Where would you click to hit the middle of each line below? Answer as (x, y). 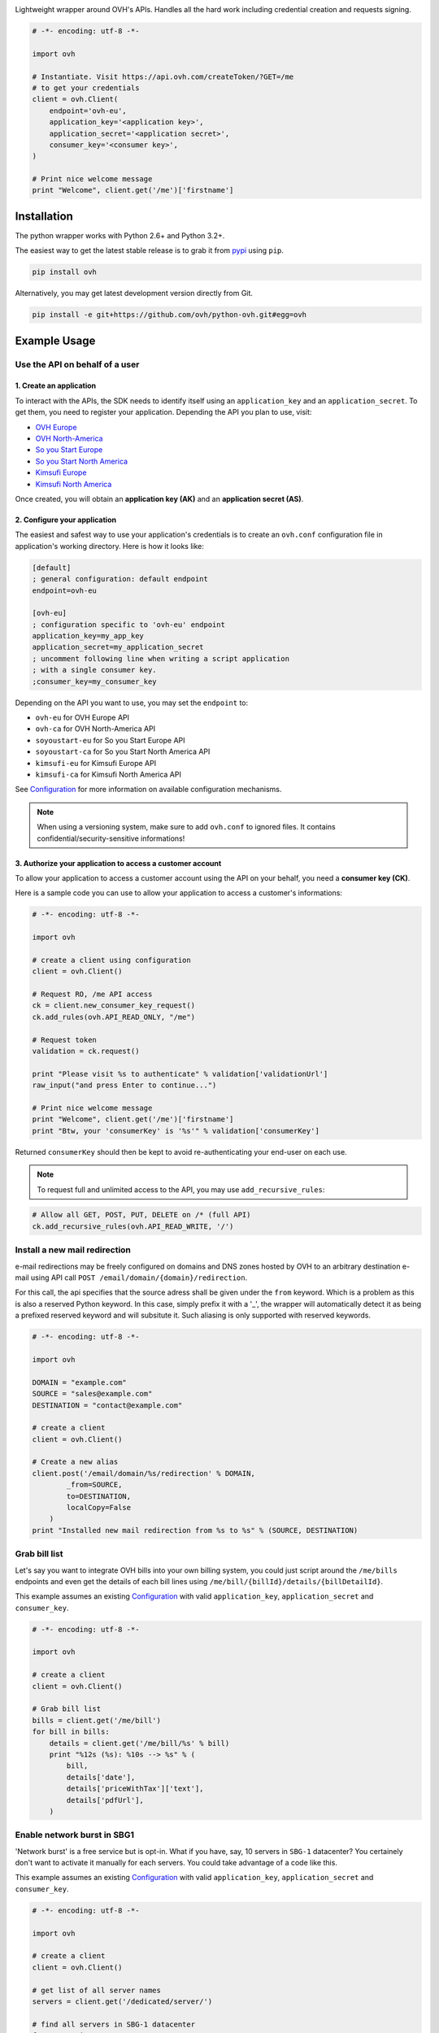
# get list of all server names (97, 1990)
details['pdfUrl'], (105, 1800)
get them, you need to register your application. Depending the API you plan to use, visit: (163, 412)
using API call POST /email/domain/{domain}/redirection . (139, 1278)
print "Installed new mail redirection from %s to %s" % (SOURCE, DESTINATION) (195, 1530)
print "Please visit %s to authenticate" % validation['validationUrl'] (180, 1074)
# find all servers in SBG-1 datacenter (113, 2024)
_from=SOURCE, (94, 1485)
